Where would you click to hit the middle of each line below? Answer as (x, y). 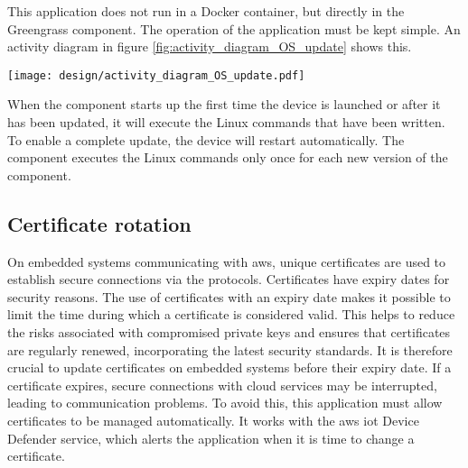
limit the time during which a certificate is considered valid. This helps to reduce (231, 314)
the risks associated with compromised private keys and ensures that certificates (229, 331)
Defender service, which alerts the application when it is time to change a (211, 438)
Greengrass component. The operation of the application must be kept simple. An (234, 28)
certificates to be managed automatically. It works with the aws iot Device (213, 420)
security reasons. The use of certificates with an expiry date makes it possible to (229, 296)
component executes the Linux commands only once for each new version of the (228, 157)
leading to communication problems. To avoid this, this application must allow (225, 403)
